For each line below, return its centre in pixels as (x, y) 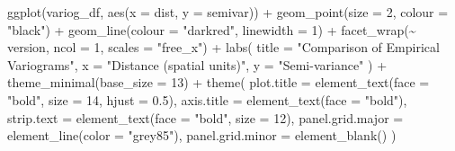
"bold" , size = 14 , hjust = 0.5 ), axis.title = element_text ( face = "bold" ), (207, 99)
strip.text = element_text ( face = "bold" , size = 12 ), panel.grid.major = (205, 117)
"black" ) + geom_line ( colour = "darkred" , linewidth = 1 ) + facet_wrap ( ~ (212, 29)
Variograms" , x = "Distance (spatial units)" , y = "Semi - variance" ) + (197, 64)
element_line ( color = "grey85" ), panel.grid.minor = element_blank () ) (202, 135)
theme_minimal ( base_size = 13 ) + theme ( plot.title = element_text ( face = (219, 82)
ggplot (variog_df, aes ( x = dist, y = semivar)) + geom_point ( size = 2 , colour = (228, 12)
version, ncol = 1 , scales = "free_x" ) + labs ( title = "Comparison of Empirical (223, 47)
